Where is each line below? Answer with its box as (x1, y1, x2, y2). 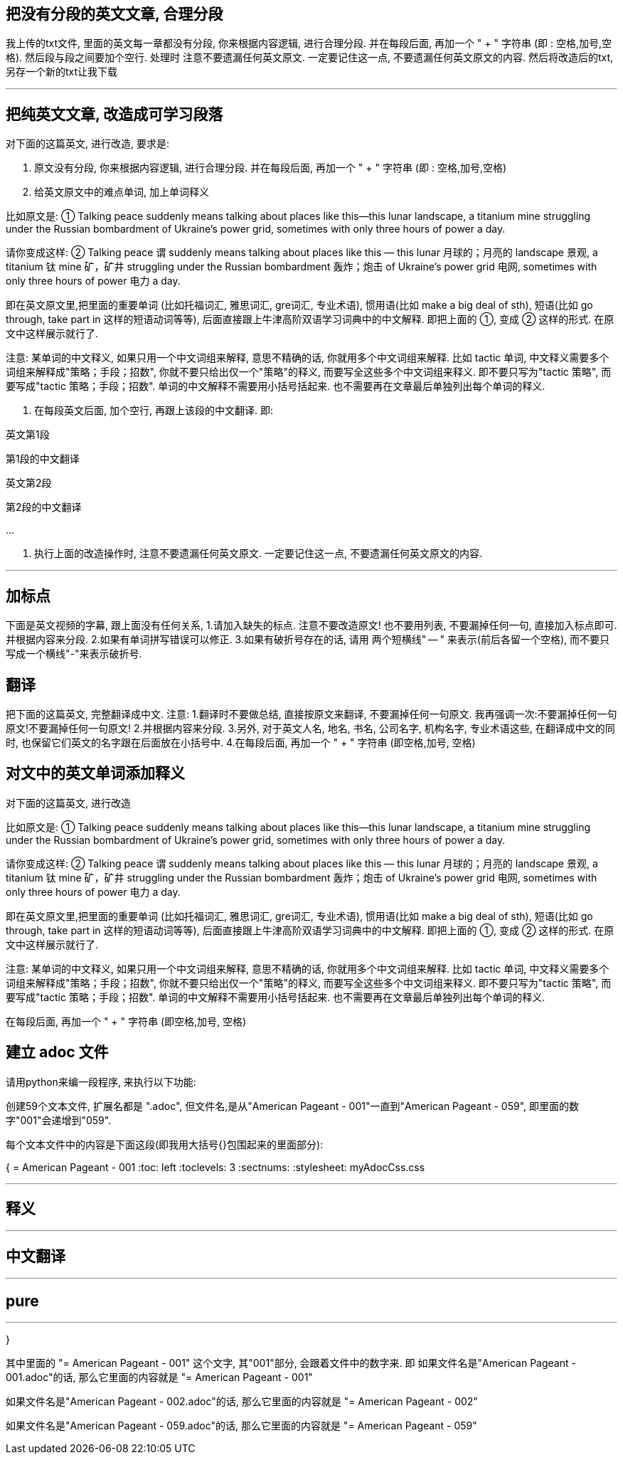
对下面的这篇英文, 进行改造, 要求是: (6, 137, 169, 150)
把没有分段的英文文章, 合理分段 (6, 5, 223, 23)
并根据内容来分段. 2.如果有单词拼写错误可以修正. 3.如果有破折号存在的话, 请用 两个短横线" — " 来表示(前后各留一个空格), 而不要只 (6, 633, 610, 646)
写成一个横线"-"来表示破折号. (6, 647, 142, 660)
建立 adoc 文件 (6, 1043, 109, 1062)
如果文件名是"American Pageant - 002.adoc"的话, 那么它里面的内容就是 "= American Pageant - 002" (6, 1395, 478, 1408)
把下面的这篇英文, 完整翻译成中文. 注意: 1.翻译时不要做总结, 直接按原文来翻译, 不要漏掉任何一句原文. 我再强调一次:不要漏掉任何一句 (6, 707, 617, 720)
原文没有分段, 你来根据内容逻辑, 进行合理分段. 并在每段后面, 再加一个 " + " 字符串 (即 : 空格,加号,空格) (34, 162, 507, 174)
